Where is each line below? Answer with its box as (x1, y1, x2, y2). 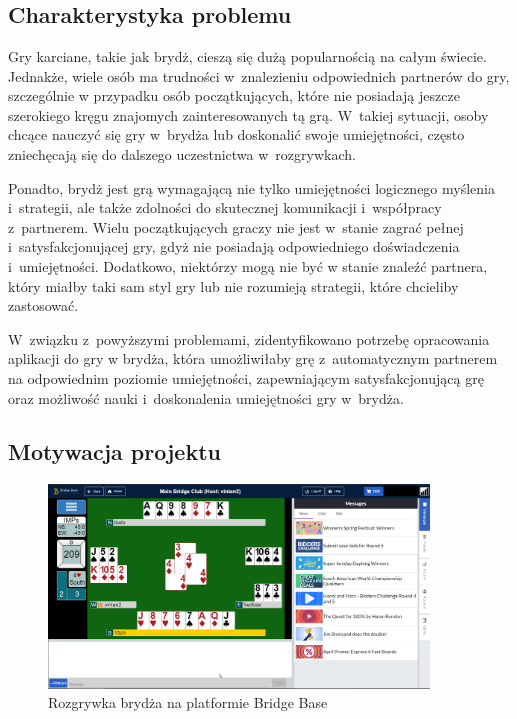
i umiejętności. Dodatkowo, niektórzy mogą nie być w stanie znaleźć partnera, (8, 255, 488, 276)
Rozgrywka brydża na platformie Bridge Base (48, 692, 328, 713)
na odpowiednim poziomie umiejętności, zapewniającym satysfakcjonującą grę (8, 367, 484, 388)
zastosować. (8, 295, 79, 316)
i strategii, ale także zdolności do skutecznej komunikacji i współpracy (8, 197, 442, 218)
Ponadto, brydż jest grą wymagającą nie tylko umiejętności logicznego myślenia (8, 177, 495, 198)
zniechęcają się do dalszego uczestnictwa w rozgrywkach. (8, 143, 356, 164)
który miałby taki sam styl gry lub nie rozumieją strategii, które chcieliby (8, 275, 459, 296)
